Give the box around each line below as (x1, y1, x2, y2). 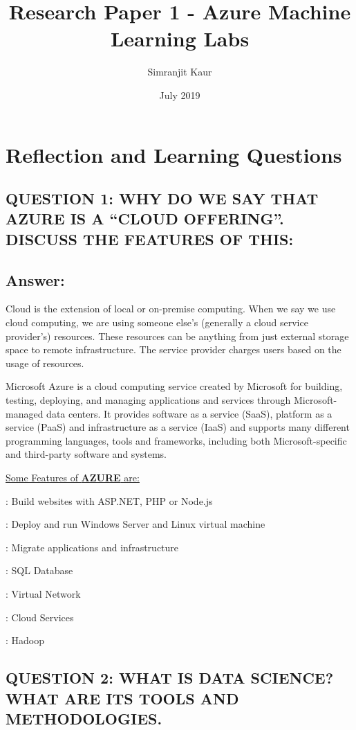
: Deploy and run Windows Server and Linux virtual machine (6, 517, 265, 531)
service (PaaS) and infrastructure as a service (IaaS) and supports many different (6, 420, 350, 434)
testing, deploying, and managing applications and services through (6, 393, 291, 407)
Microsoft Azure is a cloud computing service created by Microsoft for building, (6, 379, 343, 393)
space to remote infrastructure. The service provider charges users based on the (6, 342, 341, 357)
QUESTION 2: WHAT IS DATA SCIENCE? (6, 667, 334, 688)
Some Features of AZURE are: (6, 470, 140, 484)
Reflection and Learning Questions (6, 140, 342, 168)
